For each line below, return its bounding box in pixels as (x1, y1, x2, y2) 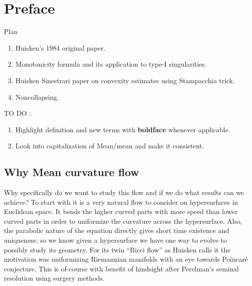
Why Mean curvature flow (4, 164, 139, 179)
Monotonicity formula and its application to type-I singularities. (15, 59, 207, 69)
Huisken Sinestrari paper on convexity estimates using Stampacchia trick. (15, 75, 235, 85)
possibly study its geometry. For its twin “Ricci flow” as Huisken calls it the (4, 244, 231, 254)
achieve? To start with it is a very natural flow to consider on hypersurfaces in (4, 197, 238, 207)
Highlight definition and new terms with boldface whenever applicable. (15, 124, 231, 134)
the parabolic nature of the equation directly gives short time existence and (4, 225, 229, 235)
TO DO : (4, 108, 31, 118)
